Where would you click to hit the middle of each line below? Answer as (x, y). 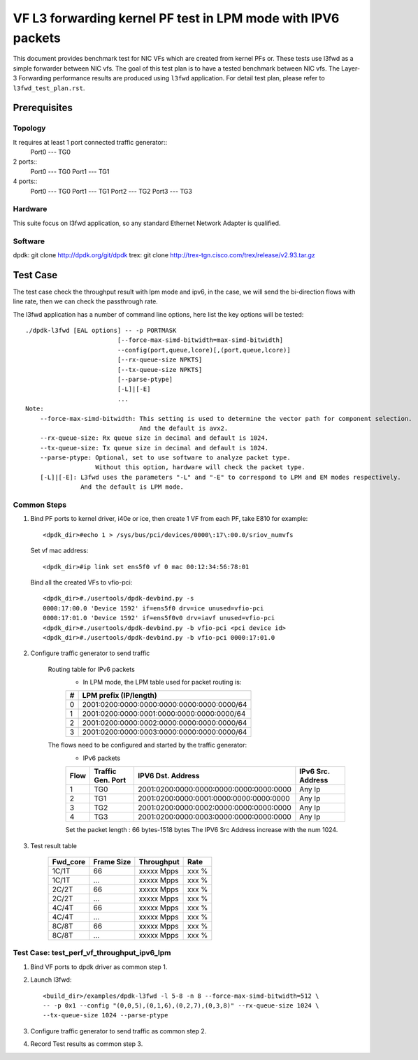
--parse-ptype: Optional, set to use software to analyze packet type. (165, 458)
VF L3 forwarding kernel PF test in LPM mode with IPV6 (176, 18)
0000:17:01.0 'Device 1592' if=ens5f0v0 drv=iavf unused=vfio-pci (159, 618)
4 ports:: (25, 181)
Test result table (53, 845)
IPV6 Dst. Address (168, 776)
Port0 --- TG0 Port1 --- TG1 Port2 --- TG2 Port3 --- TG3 (111, 191)
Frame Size (112, 862)
